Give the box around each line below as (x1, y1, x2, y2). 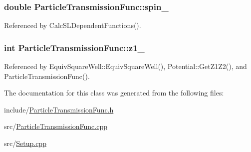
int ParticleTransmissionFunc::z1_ (4, 41, 145, 53)
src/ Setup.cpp (4, 138, 46, 148)
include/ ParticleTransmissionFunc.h (4, 104, 114, 114)
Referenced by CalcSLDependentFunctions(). (4, 20, 141, 30)
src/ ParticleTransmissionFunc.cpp (4, 121, 107, 131)
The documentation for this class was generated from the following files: (4, 87, 224, 98)
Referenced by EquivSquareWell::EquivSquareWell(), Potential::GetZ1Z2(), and (4, 61, 247, 71)
